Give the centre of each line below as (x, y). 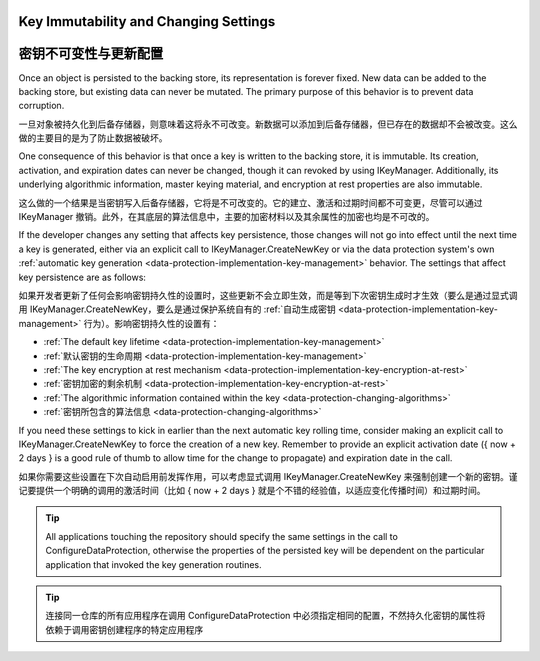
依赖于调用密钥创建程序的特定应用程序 (124, 629)
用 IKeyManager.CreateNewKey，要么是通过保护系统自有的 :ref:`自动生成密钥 (177, 309)
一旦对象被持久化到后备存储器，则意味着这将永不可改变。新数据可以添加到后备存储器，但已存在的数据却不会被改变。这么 (268, 124)
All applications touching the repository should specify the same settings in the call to (222, 536)
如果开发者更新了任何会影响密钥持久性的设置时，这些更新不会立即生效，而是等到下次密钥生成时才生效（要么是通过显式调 (268, 295)
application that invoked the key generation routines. (153, 564)
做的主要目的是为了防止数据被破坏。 (93, 138)
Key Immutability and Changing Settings (147, 21)
